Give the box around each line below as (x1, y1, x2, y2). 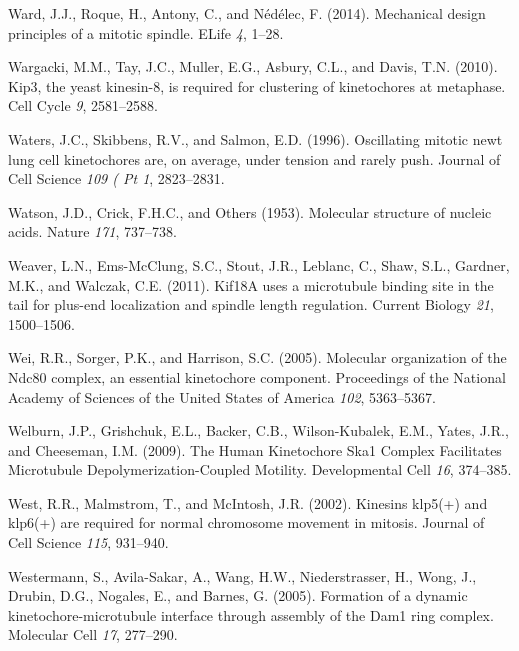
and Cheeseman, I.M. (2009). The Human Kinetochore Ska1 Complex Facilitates (8, 439, 502, 460)
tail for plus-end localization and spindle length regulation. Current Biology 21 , (8, 294, 494, 315)
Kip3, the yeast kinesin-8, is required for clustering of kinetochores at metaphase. (8, 75, 506, 96)
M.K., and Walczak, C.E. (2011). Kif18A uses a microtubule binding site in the (8, 274, 494, 295)
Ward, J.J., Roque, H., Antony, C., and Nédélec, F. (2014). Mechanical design (8, 3, 486, 23)
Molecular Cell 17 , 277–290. (8, 624, 178, 645)
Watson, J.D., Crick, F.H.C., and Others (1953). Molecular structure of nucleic (8, 201, 492, 222)
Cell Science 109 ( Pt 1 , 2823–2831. (8, 168, 225, 189)
